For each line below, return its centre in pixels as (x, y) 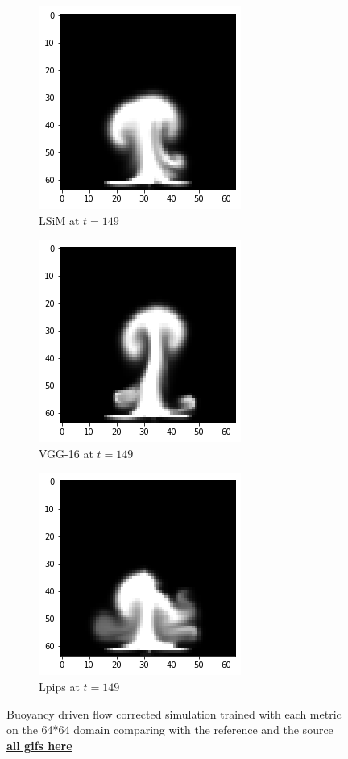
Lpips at (59, 686)
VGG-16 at (66, 453)
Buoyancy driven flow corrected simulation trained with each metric (174, 713)
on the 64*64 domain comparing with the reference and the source (170, 730)
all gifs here (39, 745)
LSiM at (59, 220)
